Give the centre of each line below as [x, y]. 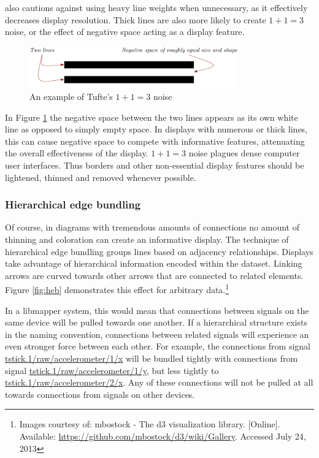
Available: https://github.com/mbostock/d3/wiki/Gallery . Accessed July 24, [163, 436]
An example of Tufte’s [71, 96]
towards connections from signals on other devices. [100, 394]
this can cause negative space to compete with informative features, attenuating [155, 141]
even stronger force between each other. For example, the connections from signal [158, 346]
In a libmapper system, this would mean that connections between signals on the [157, 310]
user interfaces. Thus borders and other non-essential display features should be [155, 165]
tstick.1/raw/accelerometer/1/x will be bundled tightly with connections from [152, 358]
